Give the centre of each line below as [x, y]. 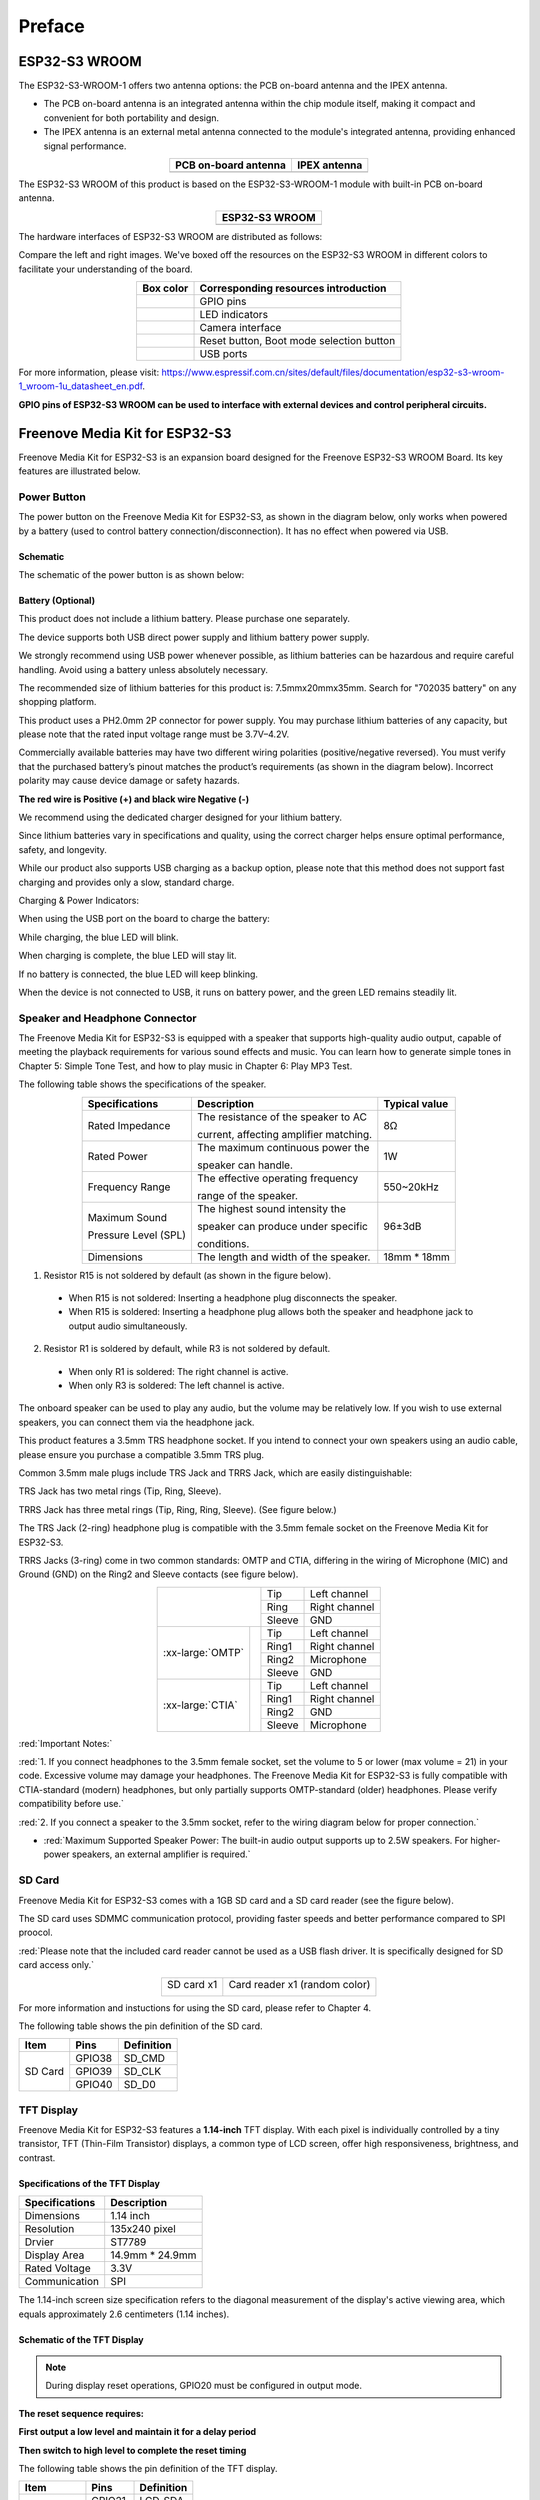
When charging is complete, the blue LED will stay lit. [127, 956]
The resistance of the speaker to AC [281, 1117]
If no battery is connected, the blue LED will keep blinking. [138, 974]
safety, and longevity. [62, 849]
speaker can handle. [245, 1165]
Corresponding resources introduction [293, 288]
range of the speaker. [247, 1195]
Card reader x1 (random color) [299, 1984]
